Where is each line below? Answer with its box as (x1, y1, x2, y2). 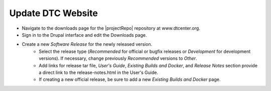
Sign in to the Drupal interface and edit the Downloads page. (22, 32, 147, 38)
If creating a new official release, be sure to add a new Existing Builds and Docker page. (39, 76, 221, 82)
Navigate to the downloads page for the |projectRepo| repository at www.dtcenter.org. (22, 25, 200, 31)
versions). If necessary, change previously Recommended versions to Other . (39, 55, 197, 61)
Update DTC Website (9, 8, 98, 19)
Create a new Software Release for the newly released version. (22, 41, 153, 47)
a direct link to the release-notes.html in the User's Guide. (39, 69, 158, 75)
